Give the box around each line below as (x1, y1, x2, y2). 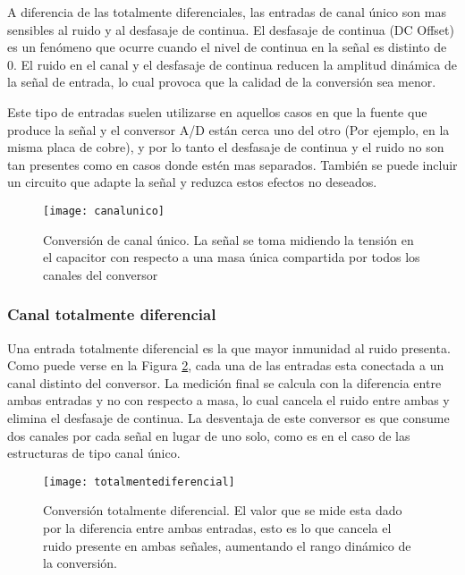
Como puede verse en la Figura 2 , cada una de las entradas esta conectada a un (7, 356, 444, 375)
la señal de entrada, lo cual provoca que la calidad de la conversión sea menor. (7, 72, 436, 91)
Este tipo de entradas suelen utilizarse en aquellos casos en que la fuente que (7, 102, 427, 121)
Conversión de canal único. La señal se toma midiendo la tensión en (43, 230, 414, 249)
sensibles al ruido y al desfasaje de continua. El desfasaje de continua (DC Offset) (7, 20, 454, 38)
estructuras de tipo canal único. (7, 444, 181, 462)
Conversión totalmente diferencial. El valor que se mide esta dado (43, 501, 402, 520)
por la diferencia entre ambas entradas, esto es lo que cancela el (43, 519, 392, 537)
